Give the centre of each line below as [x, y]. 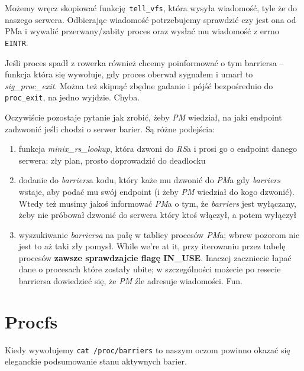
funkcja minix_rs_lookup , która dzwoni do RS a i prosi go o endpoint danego [158, 149]
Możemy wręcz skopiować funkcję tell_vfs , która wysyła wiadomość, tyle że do [151, 8]
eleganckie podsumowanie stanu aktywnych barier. [96, 361]
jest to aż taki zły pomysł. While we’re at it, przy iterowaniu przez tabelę [152, 246]
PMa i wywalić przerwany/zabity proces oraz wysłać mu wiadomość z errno [142, 31]
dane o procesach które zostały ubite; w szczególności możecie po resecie [150, 269]
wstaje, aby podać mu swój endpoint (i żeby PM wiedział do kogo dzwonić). [156, 191]
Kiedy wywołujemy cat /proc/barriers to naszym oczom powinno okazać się [148, 349]
